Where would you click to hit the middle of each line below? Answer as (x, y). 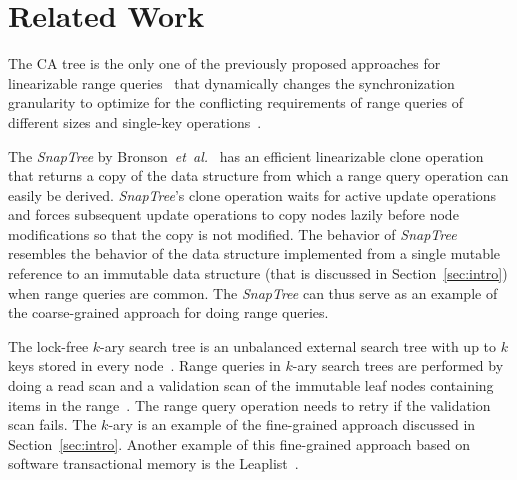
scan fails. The (52, 424)
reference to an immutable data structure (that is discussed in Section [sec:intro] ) (258, 273)
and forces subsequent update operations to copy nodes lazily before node (233, 214)
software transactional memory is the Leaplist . (153, 463)
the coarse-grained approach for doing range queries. (168, 312)
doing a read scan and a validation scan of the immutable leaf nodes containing (251, 385)
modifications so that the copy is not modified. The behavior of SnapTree (232, 233)
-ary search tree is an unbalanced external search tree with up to (298, 345)
